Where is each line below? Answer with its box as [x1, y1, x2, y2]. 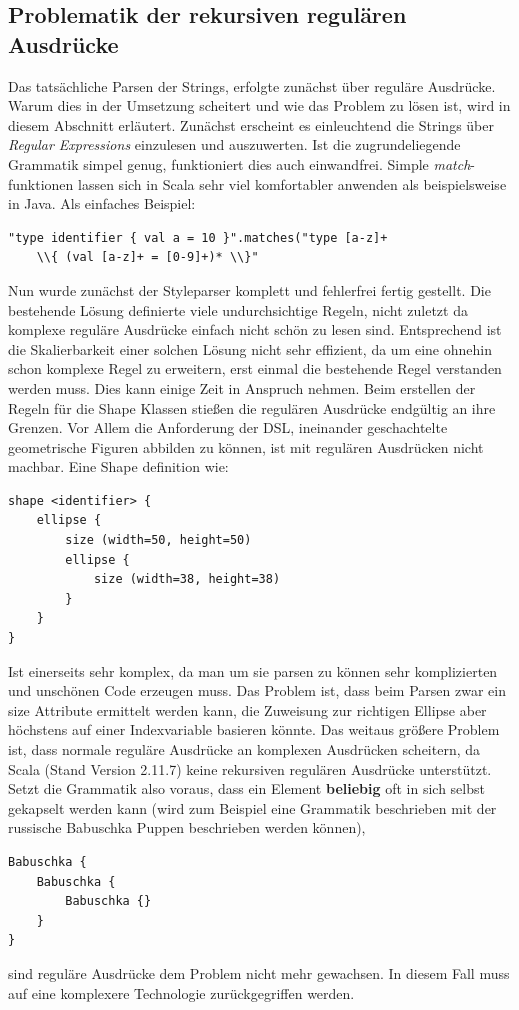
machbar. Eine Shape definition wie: [8, 456, 229, 477]
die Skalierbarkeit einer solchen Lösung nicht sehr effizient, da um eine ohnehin [8, 338, 492, 359]
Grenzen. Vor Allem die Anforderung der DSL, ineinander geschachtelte [8, 417, 448, 438]
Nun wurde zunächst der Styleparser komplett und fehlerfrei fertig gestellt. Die [8, 279, 491, 300]
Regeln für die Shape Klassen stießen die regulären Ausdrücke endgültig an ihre [8, 397, 496, 418]
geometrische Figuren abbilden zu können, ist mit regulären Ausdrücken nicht [8, 436, 484, 457]
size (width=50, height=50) [65, 533, 252, 548]
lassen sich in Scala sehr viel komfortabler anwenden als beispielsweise [78, 173, 507, 194]
